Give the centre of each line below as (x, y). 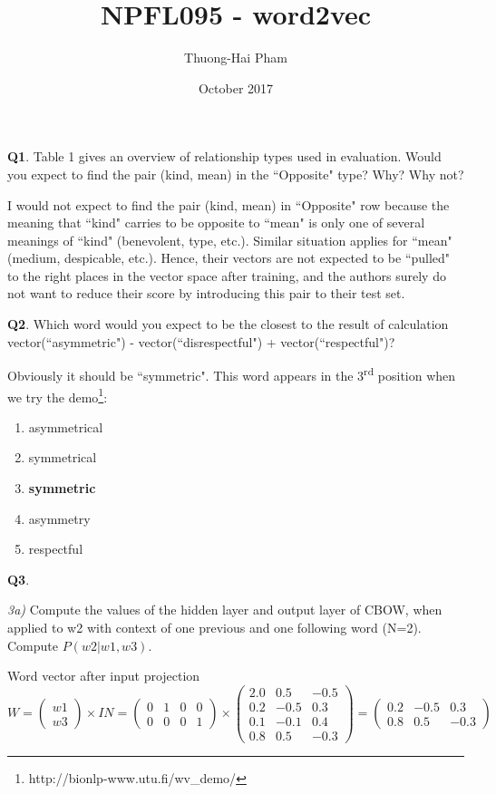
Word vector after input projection (104, 676)
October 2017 (236, 87)
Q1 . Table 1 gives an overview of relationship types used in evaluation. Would (224, 156)
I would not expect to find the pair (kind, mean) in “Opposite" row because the (229, 204)
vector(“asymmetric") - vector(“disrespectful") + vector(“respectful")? (201, 341)
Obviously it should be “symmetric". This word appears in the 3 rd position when (232, 374)
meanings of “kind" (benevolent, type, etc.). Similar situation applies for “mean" (230, 240)
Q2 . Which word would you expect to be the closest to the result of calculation (228, 324)
